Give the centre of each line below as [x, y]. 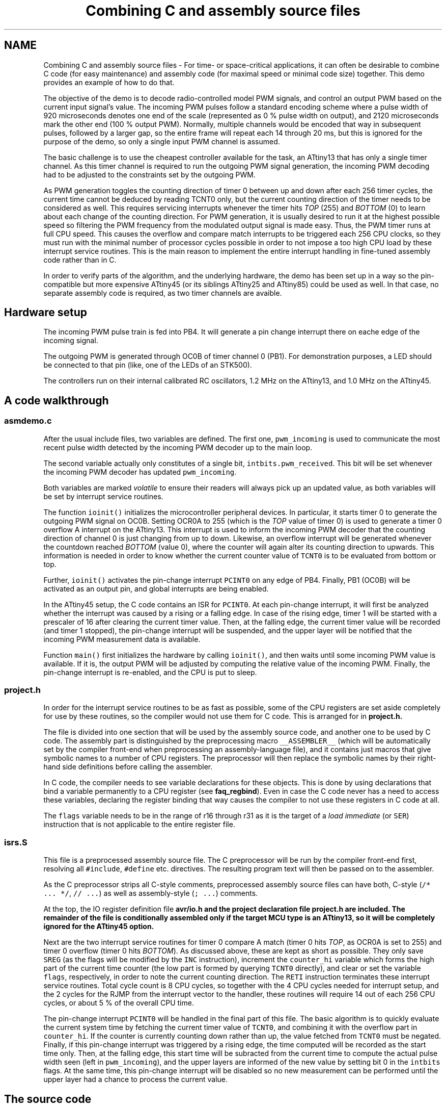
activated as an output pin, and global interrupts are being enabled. [156, 588]
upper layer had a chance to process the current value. [136, 1079]
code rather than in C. [80, 260]
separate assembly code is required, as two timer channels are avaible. [163, 293]
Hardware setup [46, 313]
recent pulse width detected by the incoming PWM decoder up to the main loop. [178, 447]
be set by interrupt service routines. [103, 496]
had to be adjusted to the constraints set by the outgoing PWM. [149, 174]
